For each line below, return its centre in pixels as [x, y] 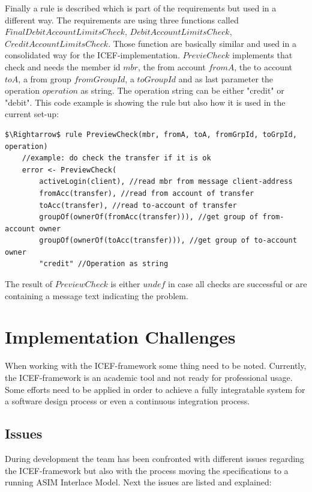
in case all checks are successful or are [237, 284]
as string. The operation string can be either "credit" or [182, 90]
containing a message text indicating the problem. [97, 295]
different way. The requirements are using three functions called [122, 20]
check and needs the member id [63, 66]
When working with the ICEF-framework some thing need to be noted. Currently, [156, 366]
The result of [29, 284]
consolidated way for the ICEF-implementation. [92, 55]
